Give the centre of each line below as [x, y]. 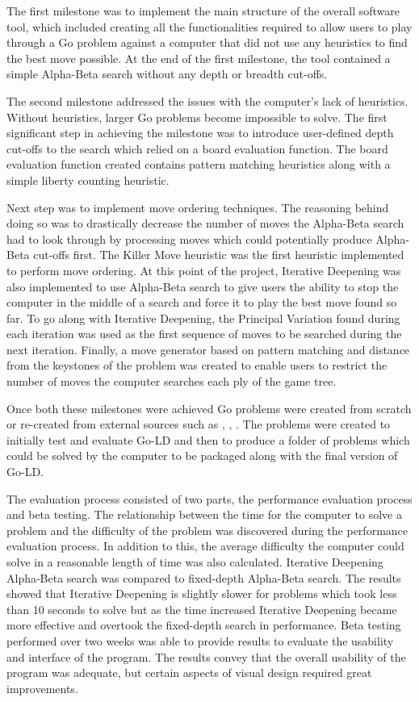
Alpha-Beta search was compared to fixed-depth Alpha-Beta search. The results [204, 577]
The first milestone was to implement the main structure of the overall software [203, 10]
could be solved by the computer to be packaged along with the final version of [202, 455]
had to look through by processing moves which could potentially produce [189, 238]
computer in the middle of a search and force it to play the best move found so [202, 302]
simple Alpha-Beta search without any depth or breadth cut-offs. [167, 74]
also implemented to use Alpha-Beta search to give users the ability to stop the [203, 286]
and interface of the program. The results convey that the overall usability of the [206, 656]
